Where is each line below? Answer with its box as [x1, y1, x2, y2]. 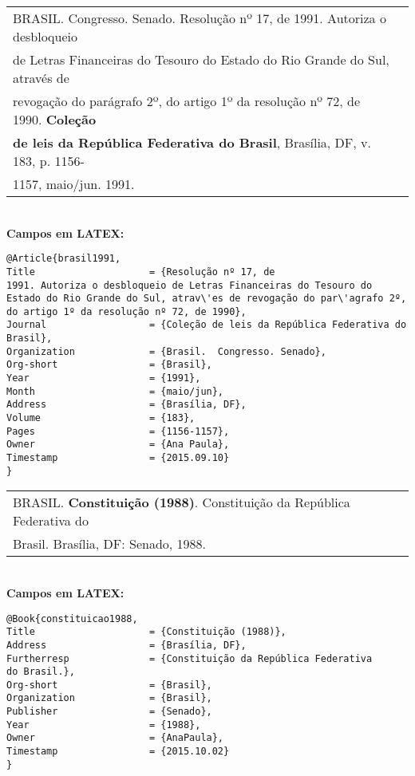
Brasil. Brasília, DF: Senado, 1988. [13, 534, 207, 553]
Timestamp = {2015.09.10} [6, 452, 230, 464]
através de [13, 69, 69, 87]
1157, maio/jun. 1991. [13, 175, 135, 193]
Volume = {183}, [6, 412, 196, 424]
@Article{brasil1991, [6, 253, 121, 265]
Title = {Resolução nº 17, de [6, 266, 275, 278]
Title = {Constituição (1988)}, [6, 626, 287, 638]
